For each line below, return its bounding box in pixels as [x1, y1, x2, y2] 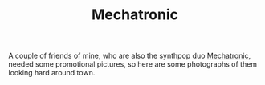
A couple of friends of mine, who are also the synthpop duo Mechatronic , [8, 51, 251, 61]
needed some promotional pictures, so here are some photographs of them [8, 59, 258, 69]
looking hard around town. [8, 68, 96, 78]
